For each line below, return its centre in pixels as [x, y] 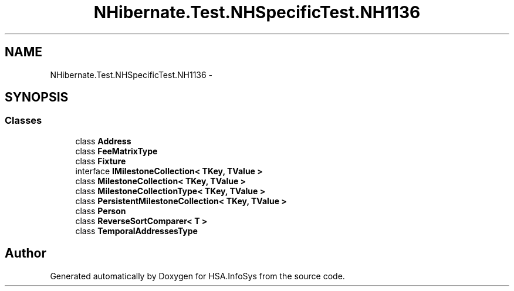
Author [26, 253]
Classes [23, 121]
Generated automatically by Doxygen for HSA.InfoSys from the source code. [197, 276]
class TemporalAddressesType [136, 231]
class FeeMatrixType [116, 151]
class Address [103, 141]
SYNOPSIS [37, 97]
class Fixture [101, 161]
